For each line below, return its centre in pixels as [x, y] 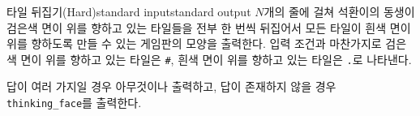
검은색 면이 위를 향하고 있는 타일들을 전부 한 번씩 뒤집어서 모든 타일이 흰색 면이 [209, 27]
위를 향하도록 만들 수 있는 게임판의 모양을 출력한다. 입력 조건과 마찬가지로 [194, 43]
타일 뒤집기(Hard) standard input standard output [129, 11]
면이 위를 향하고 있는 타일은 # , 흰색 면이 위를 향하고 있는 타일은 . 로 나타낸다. [216, 59]
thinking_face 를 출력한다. [74, 103]
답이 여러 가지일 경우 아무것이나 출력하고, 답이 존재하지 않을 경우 [171, 86]
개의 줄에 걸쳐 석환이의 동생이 [339, 11]
